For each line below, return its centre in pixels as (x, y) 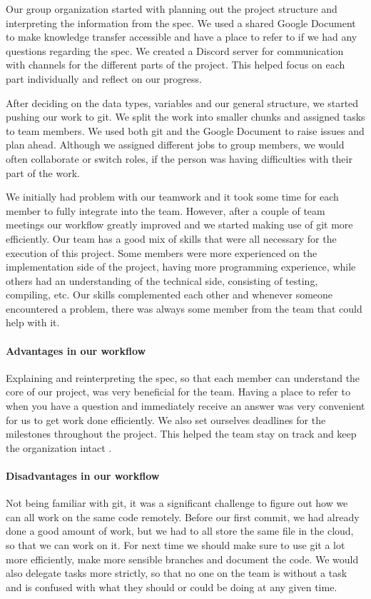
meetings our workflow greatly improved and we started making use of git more (179, 225)
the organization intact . (59, 447)
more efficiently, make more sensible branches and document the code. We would (182, 559)
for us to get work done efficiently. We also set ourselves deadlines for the (166, 419)
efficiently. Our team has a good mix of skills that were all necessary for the (171, 238)
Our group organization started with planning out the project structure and (172, 9)
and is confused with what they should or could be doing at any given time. (172, 587)
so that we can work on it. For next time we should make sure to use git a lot (176, 545)
